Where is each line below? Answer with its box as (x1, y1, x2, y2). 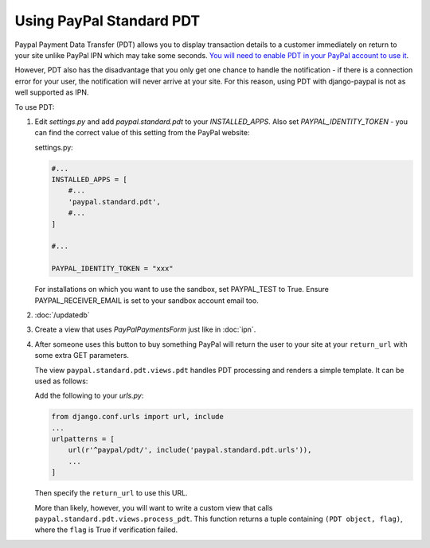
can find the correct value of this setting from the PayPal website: (34, 128, 250, 138)
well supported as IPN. (14, 87, 89, 97)
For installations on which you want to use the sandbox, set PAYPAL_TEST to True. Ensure (34, 285, 330, 294)
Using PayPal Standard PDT (14, 12, 201, 29)
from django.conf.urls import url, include (51, 412, 225, 422)
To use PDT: (14, 102, 55, 111)
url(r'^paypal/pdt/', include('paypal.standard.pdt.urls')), (68, 445, 312, 455)
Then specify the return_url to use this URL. (34, 488, 188, 498)
